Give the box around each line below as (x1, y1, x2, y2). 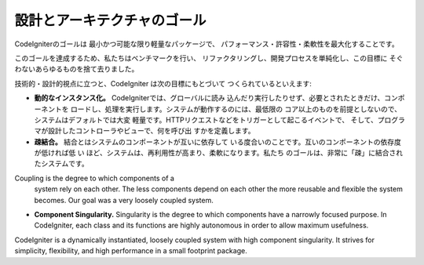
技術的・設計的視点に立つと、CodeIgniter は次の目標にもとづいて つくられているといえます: (14, 78, 312, 88)
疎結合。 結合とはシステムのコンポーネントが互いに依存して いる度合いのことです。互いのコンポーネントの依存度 (34, 137, 402, 147)
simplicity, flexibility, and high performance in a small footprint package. (14, 246, 247, 256)
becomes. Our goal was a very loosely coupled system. (34, 195, 214, 205)
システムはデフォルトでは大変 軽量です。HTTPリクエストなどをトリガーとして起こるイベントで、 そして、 (34, 114, 378, 125)
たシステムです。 (34, 159, 90, 169)
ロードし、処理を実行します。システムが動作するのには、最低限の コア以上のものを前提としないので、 (70, 104, 402, 114)
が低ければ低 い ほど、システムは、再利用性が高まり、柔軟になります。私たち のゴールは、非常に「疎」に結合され (34, 148, 404, 158)
